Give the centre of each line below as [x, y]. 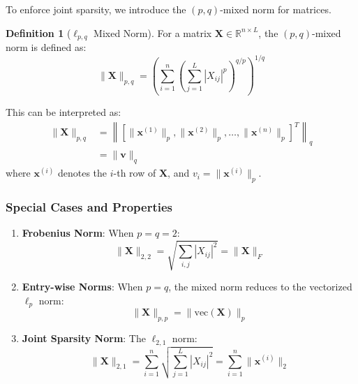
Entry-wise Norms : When [82, 287]
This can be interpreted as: [64, 111]
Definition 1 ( [38, 32]
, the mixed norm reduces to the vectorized [260, 287]
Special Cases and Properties [89, 206]
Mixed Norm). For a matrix [153, 32]
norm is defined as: [46, 47]
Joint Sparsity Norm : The [84, 338]
